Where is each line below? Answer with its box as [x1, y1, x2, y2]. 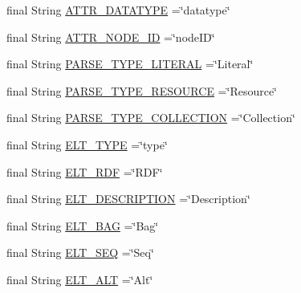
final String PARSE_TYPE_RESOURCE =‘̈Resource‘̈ [6, 82, 278, 99]
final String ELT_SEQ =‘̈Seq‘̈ [6, 244, 154, 261]
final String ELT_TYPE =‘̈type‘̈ [6, 136, 168, 153]
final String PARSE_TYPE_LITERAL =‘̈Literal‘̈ [6, 55, 254, 72]
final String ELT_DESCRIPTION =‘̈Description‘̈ [6, 190, 250, 207]
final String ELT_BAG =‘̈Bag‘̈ [6, 217, 159, 234]
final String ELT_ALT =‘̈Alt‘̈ [6, 271, 153, 287]
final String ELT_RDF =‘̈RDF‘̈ [6, 163, 163, 180]
